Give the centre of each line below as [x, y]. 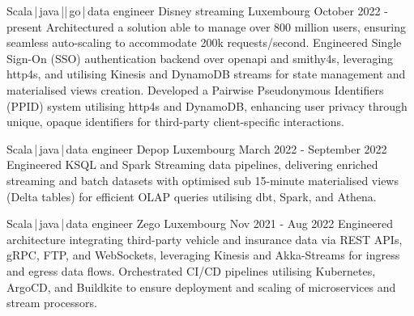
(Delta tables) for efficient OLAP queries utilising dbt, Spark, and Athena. [192, 196]
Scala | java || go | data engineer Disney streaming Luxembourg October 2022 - [197, 11]
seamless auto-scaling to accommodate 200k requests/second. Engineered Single [204, 42]
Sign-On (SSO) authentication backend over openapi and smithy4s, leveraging [200, 58]
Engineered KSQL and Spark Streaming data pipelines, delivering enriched [192, 164]
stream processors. [52, 303]
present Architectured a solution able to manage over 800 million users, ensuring [206, 26]
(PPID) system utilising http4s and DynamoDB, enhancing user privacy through [207, 105]
